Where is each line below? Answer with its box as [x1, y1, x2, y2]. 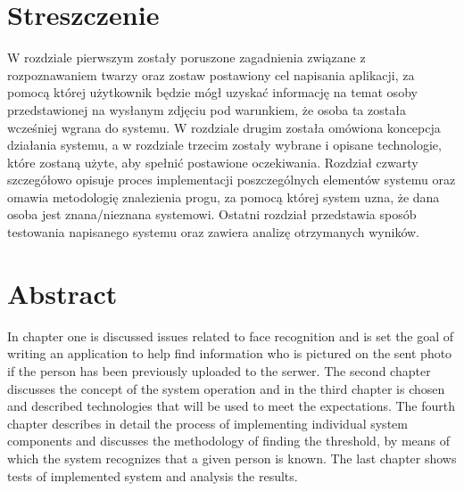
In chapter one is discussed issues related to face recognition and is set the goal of [7, 326, 454, 345]
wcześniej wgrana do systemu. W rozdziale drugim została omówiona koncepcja [7, 118, 441, 136]
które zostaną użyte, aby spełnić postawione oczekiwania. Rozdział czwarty [7, 152, 418, 171]
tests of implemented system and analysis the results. [7, 466, 298, 485]
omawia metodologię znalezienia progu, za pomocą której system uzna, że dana [7, 187, 440, 206]
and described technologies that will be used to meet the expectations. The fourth [7, 397, 456, 415]
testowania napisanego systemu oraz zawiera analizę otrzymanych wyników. [7, 223, 419, 241]
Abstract [7, 274, 118, 311]
